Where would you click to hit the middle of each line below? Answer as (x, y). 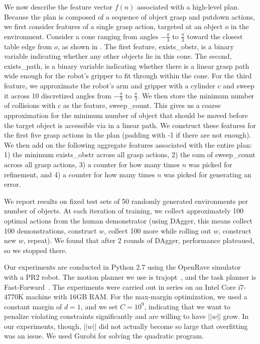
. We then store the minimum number (196, 95)
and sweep (239, 85)
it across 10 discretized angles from (58, 95)
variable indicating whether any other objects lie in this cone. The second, (118, 56)
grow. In (236, 316)
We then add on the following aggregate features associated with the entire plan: (128, 144)
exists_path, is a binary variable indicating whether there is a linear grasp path (127, 66)
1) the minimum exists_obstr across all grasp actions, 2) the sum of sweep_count (130, 154)
